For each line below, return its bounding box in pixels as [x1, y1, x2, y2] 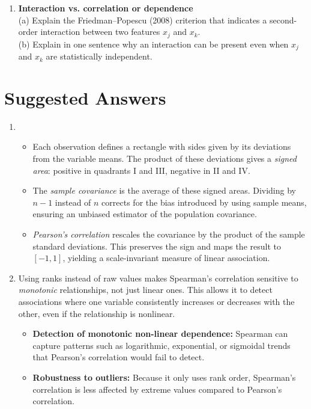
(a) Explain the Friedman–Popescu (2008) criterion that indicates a [18, 13, 267, 26]
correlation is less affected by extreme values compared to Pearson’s [32, 383, 282, 395]
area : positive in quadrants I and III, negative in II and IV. [32, 164, 250, 176]
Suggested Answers [4, 85, 166, 109]
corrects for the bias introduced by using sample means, [101, 195, 307, 208]
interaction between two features [40, 25, 160, 38]
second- [269, 13, 297, 26]
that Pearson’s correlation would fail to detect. [32, 351, 205, 363]
